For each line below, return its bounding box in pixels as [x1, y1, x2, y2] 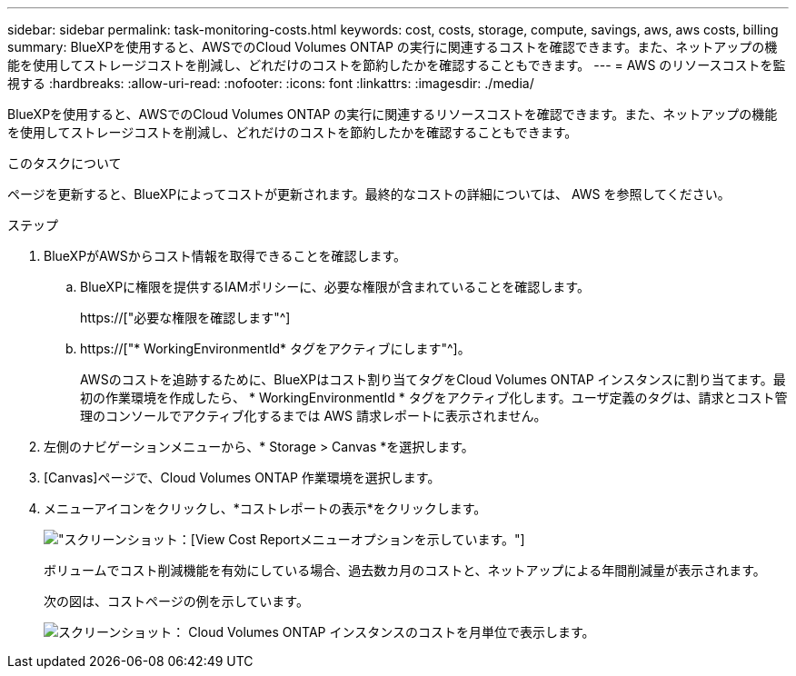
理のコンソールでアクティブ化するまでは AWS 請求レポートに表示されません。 [80, 408, 547, 423]
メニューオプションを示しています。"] [299, 532, 525, 547]
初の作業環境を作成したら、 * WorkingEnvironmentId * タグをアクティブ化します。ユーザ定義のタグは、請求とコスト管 [80, 390, 788, 405]
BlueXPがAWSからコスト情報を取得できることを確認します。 [44, 248, 407, 263]
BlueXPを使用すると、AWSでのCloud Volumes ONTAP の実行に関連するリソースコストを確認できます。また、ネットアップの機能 [7, 106, 778, 122]
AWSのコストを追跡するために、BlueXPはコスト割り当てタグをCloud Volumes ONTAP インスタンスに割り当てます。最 [80, 372, 786, 387]
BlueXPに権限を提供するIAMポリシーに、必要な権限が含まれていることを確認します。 [80, 279, 590, 294]
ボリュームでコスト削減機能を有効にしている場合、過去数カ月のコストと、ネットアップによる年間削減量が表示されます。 [44, 562, 766, 578]
